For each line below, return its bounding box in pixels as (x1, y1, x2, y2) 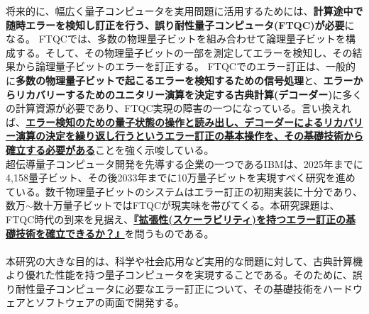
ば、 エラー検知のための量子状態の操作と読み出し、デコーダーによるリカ (6, 114, 343, 129)
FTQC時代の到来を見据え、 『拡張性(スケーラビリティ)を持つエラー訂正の (6, 211, 346, 226)
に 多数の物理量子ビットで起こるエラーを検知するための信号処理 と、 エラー (6, 72, 353, 87)
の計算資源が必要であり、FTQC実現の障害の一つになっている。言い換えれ (6, 101, 351, 116)
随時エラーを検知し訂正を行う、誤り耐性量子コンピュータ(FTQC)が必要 (6, 17, 345, 32)
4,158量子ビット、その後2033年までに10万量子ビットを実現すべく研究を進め (6, 170, 356, 185)
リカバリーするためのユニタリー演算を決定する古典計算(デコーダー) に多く (15, 86, 363, 101)
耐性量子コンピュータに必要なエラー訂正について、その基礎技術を (15, 281, 323, 296)
